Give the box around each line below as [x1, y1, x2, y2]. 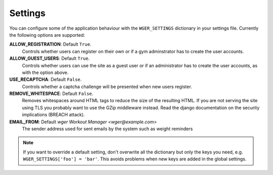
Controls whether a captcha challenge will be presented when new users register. [22, 83, 192, 90]
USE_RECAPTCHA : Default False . [9, 76, 82, 82]
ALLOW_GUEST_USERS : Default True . [9, 55, 90, 61]
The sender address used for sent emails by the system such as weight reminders [22, 126, 193, 132]
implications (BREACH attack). [22, 112, 85, 118]
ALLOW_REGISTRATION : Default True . [9, 41, 92, 47]
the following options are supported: [9, 32, 85, 38]
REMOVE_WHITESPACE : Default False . [9, 91, 94, 97]
